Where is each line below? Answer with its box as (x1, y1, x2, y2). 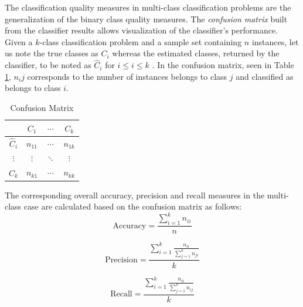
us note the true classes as (5, 47, 98, 59)
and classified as (236, 70, 294, 82)
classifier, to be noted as (5, 59, 91, 71)
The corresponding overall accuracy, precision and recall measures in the (5, 188, 265, 201)
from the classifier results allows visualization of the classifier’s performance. (5, 24, 278, 36)
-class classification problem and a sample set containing (39, 35, 242, 48)
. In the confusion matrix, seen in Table (152, 59, 294, 71)
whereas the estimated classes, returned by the (112, 47, 280, 59)
